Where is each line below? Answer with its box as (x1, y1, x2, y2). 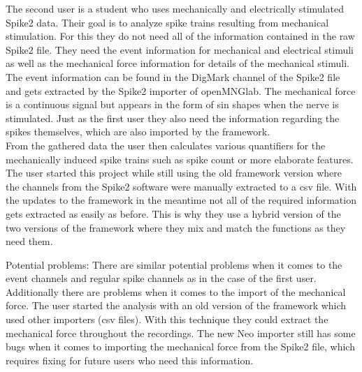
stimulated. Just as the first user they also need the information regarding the (6, 110, 340, 125)
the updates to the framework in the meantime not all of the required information (6, 193, 356, 207)
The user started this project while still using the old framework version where (6, 165, 342, 180)
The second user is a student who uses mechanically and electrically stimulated (6, 1, 344, 15)
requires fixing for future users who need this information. (6, 352, 254, 367)
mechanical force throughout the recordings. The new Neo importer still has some (6, 325, 356, 340)
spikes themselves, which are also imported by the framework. (6, 124, 270, 139)
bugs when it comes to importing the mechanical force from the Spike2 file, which (6, 339, 355, 354)
